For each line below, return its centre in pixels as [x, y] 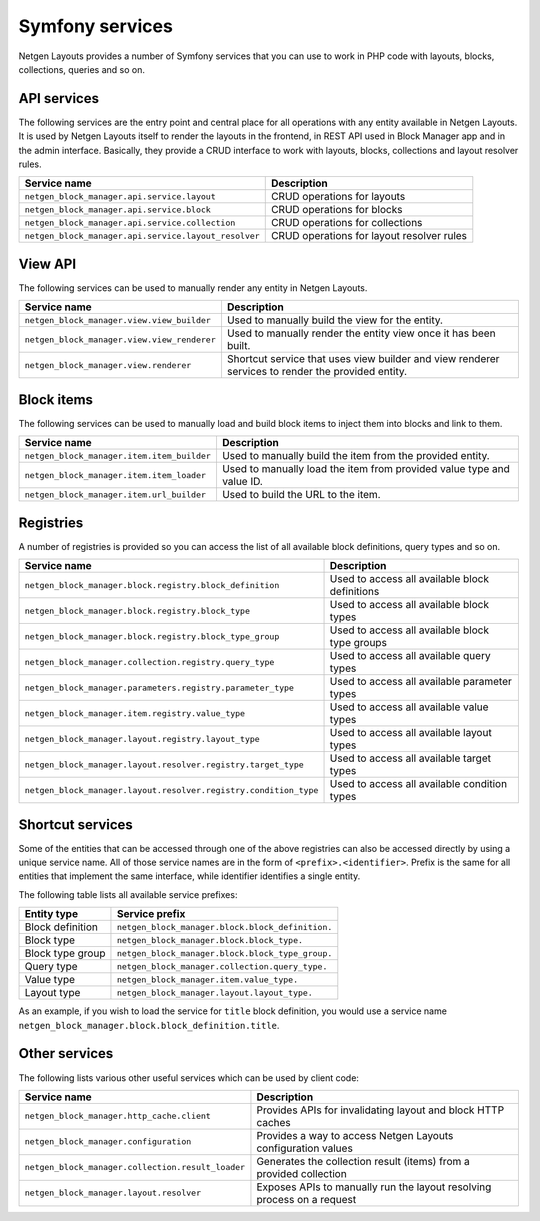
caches [274, 1122]
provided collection [301, 1173]
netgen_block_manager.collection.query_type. [222, 966]
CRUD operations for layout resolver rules [369, 236]
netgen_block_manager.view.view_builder [118, 320]
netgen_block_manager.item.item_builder [118, 455]
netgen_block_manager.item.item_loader [115, 475]
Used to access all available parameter [420, 682]
